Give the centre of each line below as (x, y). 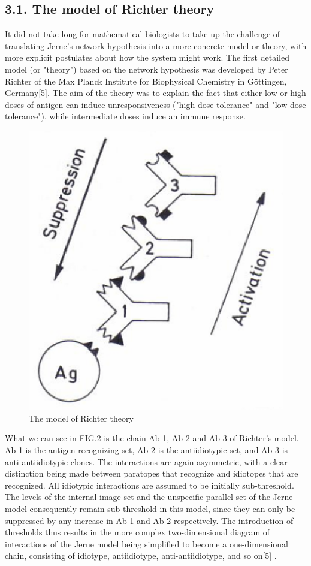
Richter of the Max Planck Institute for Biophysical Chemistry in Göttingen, (146, 81)
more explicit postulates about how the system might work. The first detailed (147, 57)
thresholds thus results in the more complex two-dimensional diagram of (137, 532)
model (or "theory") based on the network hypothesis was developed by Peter (147, 69)
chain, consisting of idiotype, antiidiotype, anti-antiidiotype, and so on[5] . (141, 556)
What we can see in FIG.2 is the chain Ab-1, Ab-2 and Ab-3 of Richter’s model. (152, 438)
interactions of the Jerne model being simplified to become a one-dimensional (147, 544)
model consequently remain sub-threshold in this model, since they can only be (150, 508)
